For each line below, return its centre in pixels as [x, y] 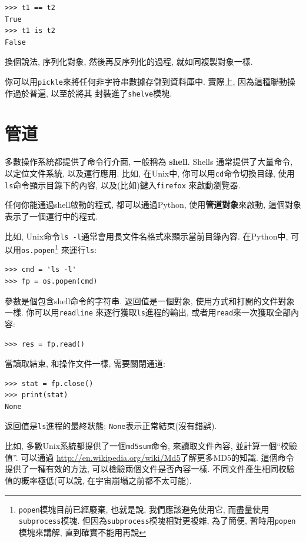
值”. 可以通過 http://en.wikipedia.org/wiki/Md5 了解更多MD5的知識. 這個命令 [149, 457]
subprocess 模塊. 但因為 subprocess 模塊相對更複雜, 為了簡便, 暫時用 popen [157, 521]
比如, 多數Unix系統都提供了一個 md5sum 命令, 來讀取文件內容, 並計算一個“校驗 [151, 446]
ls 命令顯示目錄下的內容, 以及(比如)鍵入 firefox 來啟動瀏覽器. [123, 184]
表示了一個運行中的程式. [51, 216]
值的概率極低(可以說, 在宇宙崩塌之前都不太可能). [98, 480]
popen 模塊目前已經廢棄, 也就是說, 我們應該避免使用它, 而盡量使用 [144, 509]
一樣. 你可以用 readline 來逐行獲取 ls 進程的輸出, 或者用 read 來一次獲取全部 [148, 312]
